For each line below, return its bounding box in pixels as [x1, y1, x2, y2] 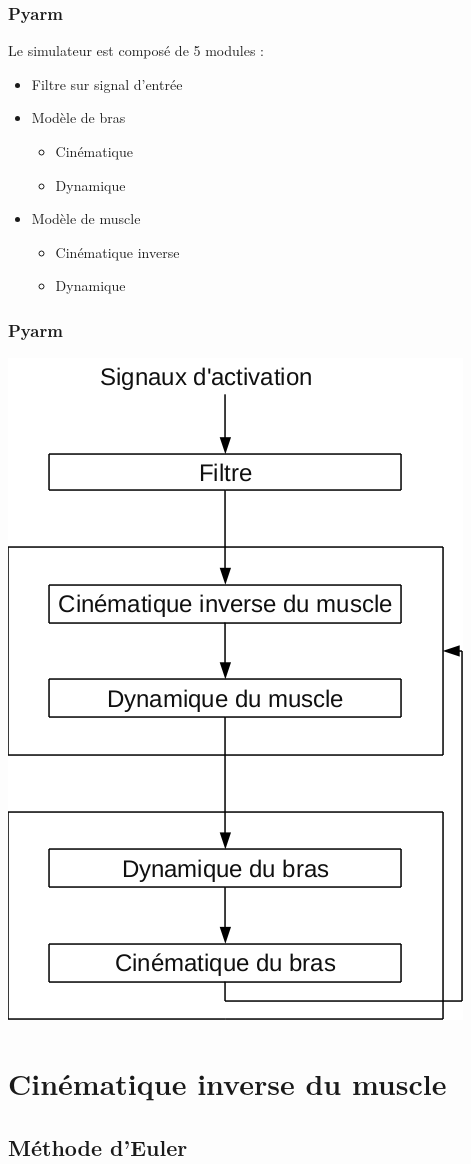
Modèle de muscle [31, 208, 141, 229]
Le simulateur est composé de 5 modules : [8, 40, 264, 61]
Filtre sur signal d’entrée [31, 73, 183, 94]
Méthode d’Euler [8, 1131, 188, 1162]
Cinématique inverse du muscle [8, 1062, 447, 1103]
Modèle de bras [31, 107, 126, 128]
